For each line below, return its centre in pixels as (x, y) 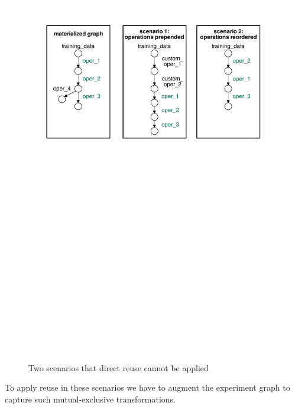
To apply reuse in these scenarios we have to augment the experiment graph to (147, 387)
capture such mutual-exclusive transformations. (90, 399)
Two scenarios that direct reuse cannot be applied (119, 367)
